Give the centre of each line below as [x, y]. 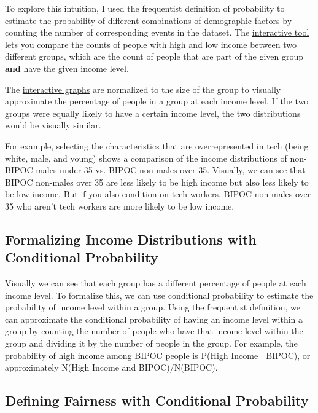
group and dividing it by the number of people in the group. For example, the [151, 343]
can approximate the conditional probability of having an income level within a [154, 319]
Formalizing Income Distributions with [131, 239]
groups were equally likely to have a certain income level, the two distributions [153, 113]
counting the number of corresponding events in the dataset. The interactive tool [157, 32]
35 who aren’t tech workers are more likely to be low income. [120, 206]
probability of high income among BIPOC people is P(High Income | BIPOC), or [158, 355]
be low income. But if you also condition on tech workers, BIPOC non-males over [158, 194]
